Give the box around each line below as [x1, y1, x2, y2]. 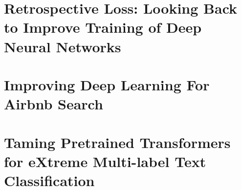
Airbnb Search [4, 94, 103, 114]
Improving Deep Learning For [4, 74, 210, 94]
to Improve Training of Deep [4, 17, 202, 37]
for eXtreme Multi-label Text [4, 151, 206, 171]
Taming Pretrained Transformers [4, 132, 231, 152]
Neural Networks [4, 36, 121, 56]
